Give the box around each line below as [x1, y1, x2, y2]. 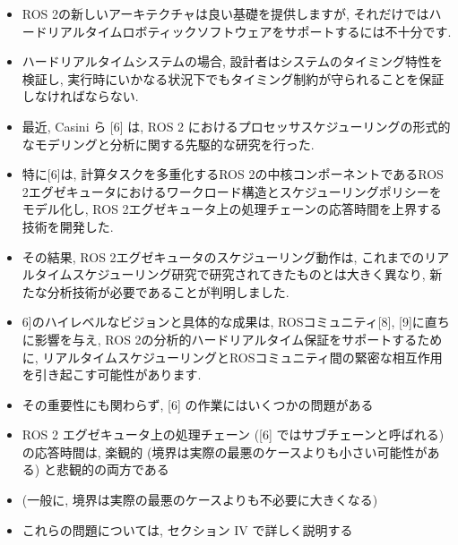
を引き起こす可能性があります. [22, 365, 202, 384]
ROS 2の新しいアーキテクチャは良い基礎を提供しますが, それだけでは [22, 4, 429, 22]
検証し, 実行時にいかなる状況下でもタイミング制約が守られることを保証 [22, 69, 445, 88]
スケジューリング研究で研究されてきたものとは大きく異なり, [72, 265, 426, 284]
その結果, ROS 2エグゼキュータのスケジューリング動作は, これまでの [22, 247, 425, 266]
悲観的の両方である [56, 460, 169, 479]
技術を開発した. [22, 217, 114, 235]
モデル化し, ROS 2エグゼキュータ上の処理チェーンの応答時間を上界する [22, 200, 442, 218]
